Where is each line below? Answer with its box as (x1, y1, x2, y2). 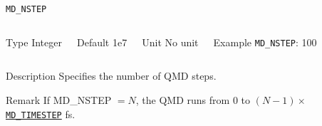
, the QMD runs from (135, 92, 230, 107)
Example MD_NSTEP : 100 (213, 34, 317, 49)
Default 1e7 (76, 34, 128, 49)
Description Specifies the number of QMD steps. (6, 68, 217, 83)
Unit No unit (142, 34, 199, 49)
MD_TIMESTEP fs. (6, 106, 76, 121)
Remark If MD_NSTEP (6, 92, 112, 107)
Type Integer (6, 34, 62, 49)
